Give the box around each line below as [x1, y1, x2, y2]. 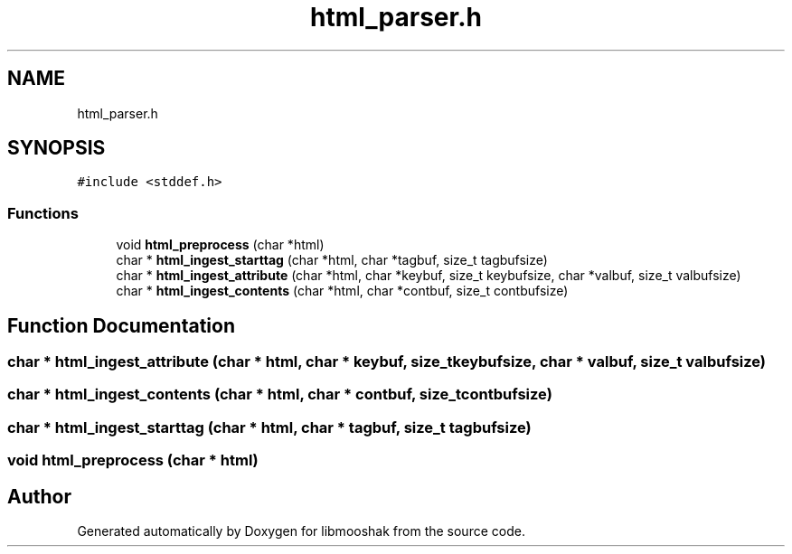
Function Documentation [7, 314, 235, 337]
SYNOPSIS [7, 136, 106, 160]
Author [7, 484, 71, 508]
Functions [7, 203, 79, 222]
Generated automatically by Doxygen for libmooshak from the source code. [77, 523, 525, 539]
